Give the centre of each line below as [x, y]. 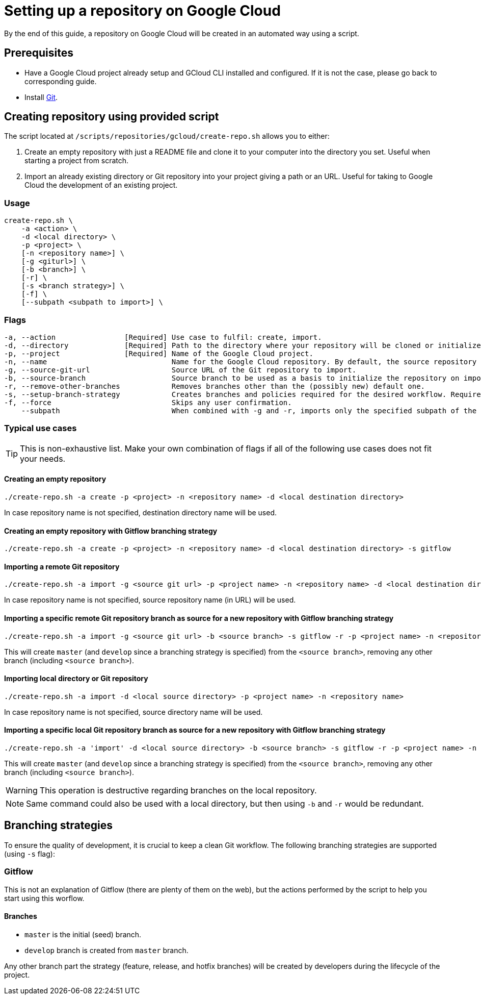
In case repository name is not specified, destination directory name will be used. [140, 512]
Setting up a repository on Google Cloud [142, 11]
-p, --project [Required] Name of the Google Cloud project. [159, 353]
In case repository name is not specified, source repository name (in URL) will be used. [150, 600]
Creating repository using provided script [112, 117]
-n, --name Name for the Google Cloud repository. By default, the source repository [240, 361]
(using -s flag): [30, 854]
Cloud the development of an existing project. [101, 185]
